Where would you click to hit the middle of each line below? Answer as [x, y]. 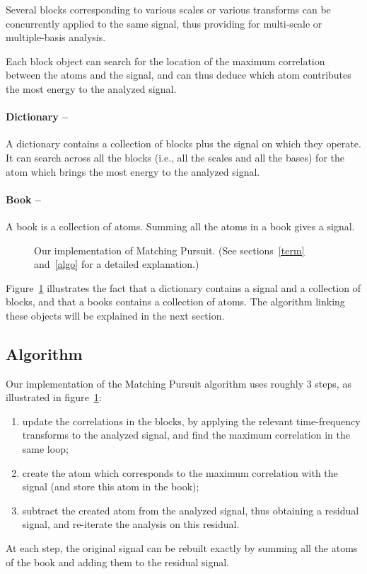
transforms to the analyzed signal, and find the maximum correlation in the [186, 435]
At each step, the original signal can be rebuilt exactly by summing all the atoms [182, 548]
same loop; [45, 449]
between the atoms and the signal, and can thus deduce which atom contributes [179, 75]
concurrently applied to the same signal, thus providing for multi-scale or [164, 23]
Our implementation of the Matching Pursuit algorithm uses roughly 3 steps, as [179, 383]
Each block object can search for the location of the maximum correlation [165, 61]
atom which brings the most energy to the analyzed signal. [133, 171]
